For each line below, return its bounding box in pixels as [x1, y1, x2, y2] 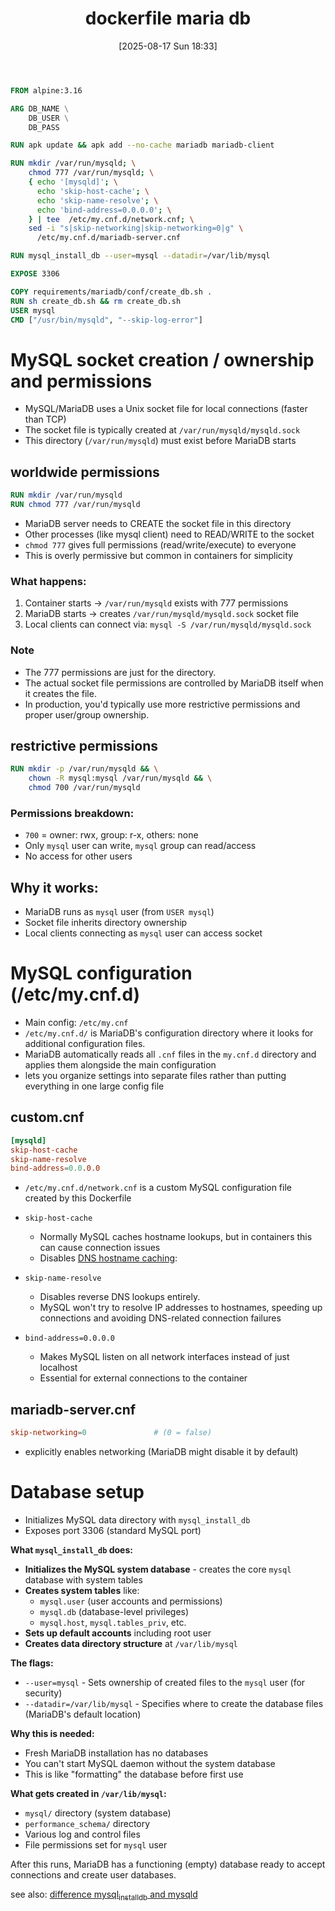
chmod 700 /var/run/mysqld [28, 783, 141, 793]
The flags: [10, 1657, 54, 1669]
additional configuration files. [24, 1038, 146, 1050]
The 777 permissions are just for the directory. [24, 666, 217, 678]
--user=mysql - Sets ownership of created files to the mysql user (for [24, 1676, 306, 1688]
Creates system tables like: [24, 1584, 140, 1596]
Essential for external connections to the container [39, 1372, 248, 1384]
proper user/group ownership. [24, 708, 150, 721]
